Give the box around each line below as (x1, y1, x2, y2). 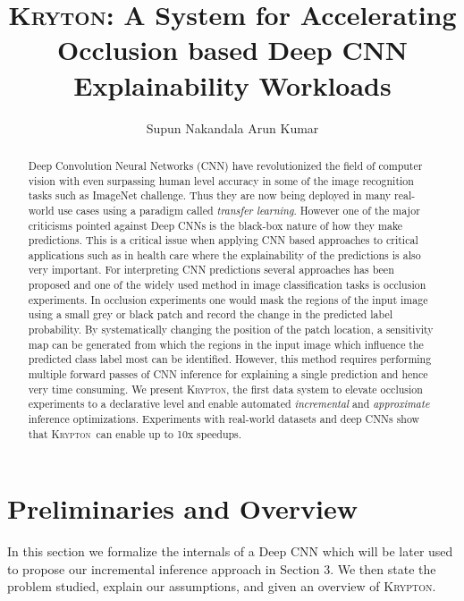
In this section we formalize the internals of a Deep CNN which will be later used (7, 542, 453, 561)
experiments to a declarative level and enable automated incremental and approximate (28, 396, 430, 411)
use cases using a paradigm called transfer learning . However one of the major (57, 202, 420, 217)
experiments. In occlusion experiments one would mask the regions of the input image (28, 292, 428, 307)
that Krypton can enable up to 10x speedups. (28, 426, 242, 441)
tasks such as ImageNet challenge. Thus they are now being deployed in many (28, 188, 392, 203)
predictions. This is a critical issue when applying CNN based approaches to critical (28, 233, 418, 248)
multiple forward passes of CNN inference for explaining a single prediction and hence (28, 367, 428, 382)
